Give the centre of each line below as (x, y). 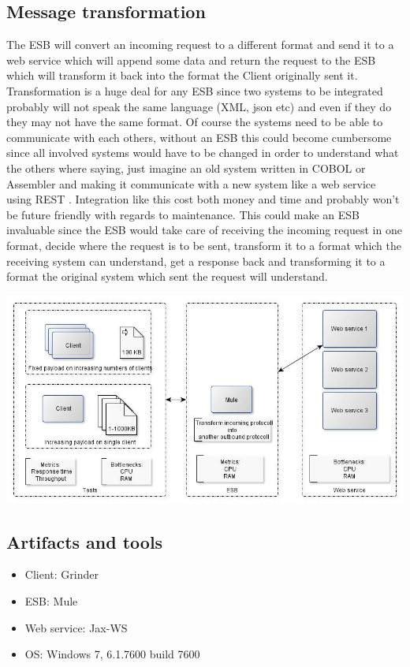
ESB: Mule (51, 600)
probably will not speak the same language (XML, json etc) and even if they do (199, 106)
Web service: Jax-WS (76, 627)
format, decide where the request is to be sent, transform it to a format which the (204, 245)
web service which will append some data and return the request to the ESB (191, 60)
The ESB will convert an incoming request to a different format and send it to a (200, 45)
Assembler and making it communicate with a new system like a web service (191, 183)
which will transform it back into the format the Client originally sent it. (182, 75)
